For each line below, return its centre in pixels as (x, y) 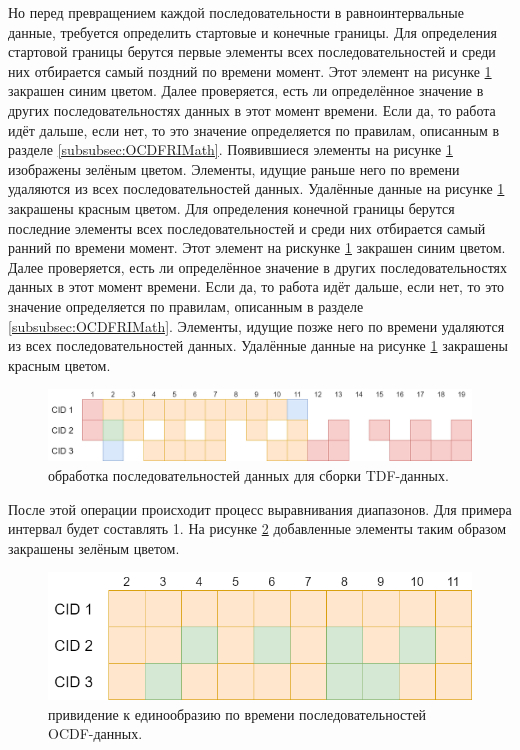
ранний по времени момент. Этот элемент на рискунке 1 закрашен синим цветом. (257, 247)
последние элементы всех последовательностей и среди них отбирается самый (247, 227)
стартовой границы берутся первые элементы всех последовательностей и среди (252, 51)
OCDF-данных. (95, 733)
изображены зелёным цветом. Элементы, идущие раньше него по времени (234, 168)
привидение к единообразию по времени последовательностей (237, 713)
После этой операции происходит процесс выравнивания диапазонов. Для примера (260, 508)
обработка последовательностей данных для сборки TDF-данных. (248, 474)
